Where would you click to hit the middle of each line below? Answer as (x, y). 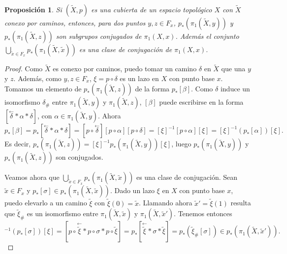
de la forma (152, 89)
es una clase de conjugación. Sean (187, 177)
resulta (241, 203)
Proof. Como (24, 69)
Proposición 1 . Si (33, 9)
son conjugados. (80, 157)
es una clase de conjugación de (126, 49)
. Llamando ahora (166, 203)
